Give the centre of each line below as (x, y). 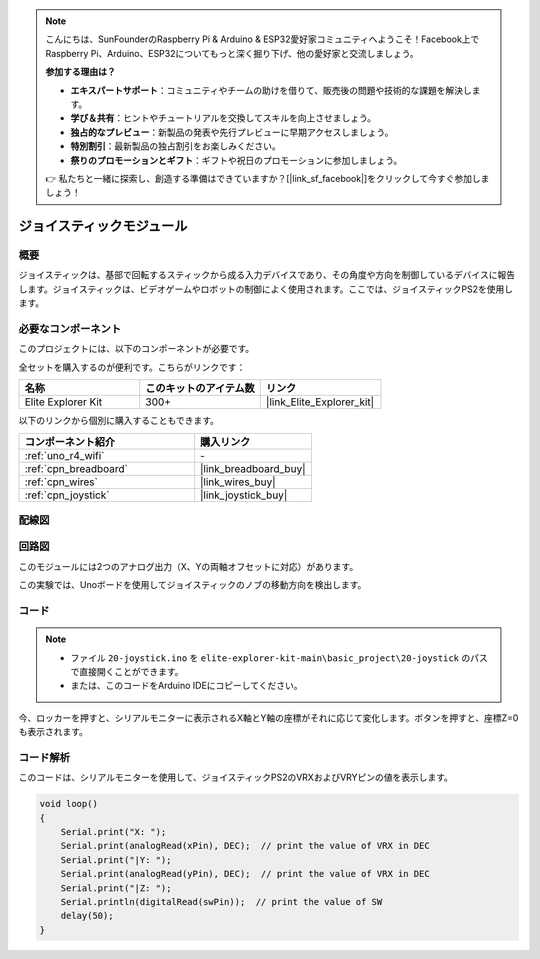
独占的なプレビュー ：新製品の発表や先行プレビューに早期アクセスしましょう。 (232, 132)
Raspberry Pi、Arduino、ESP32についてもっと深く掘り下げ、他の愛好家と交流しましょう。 (232, 53)
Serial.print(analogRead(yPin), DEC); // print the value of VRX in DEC (245, 874)
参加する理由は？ (80, 72)
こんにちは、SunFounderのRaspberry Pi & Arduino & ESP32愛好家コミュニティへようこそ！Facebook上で (262, 39)
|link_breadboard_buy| (253, 468)
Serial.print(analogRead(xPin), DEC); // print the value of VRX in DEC (245, 846)
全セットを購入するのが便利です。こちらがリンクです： (132, 367)
